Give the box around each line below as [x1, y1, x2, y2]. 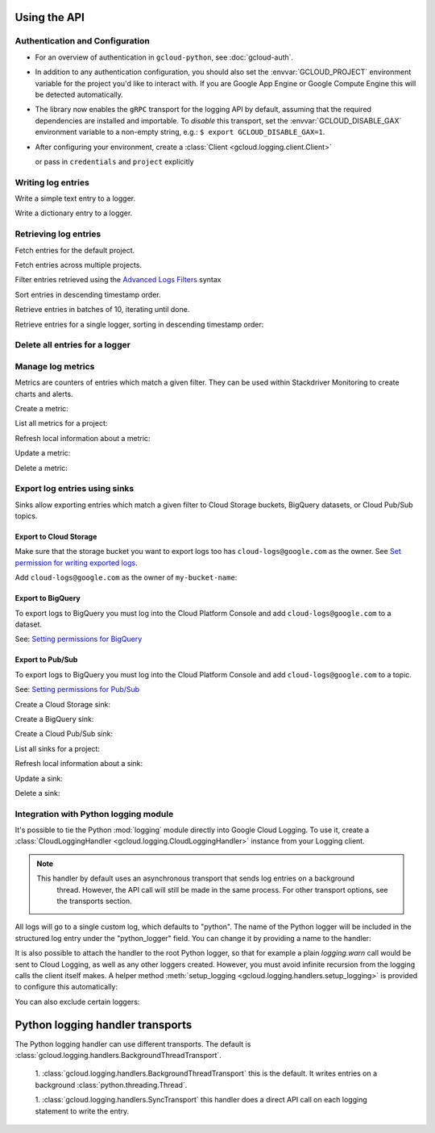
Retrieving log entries [14, 228, 101, 240]
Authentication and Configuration [14, 35, 151, 47]
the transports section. [56, 896, 132, 906]
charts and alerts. [14, 389, 73, 398]
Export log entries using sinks [14, 483, 135, 494]
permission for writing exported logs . [14, 557, 138, 568]
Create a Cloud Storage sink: [14, 699, 110, 709]
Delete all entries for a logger [14, 339, 130, 351]
